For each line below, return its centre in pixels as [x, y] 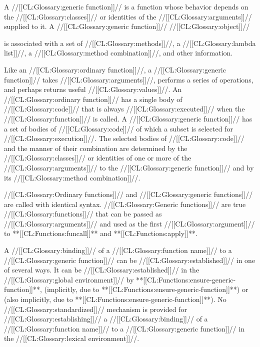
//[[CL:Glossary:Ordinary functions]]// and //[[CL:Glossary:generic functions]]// [128, 194]
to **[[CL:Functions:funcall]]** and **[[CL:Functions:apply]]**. [101, 233]
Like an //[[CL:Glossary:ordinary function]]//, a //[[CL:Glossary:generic [115, 69]
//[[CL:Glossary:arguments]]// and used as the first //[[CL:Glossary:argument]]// [129, 223]
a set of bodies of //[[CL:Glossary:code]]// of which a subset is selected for [118, 128]
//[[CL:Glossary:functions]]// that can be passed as [83, 214]
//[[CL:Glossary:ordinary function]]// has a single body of [93, 99]
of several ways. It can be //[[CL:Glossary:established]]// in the [102, 270]
